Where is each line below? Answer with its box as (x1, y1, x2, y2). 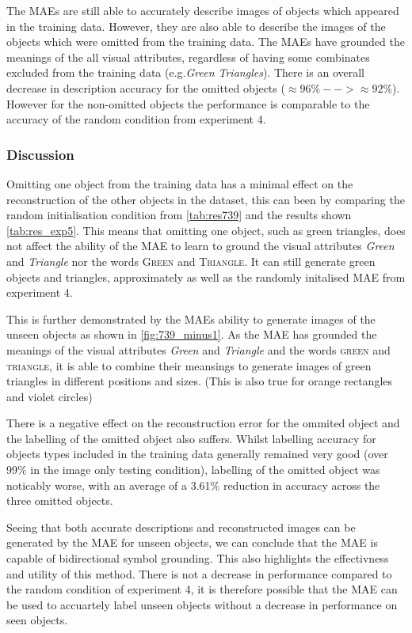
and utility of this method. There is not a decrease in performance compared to (6, 565, 392, 582)
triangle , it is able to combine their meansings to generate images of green (6, 357, 372, 373)
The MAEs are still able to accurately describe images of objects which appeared (6, 2, 399, 18)
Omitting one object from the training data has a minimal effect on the (6, 175, 353, 191)
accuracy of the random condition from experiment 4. (6, 111, 266, 127)
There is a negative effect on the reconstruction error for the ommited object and (6, 415, 400, 431)
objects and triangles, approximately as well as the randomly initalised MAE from (6, 268, 406, 285)
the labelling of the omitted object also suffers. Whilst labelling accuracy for (6, 430, 376, 446)
